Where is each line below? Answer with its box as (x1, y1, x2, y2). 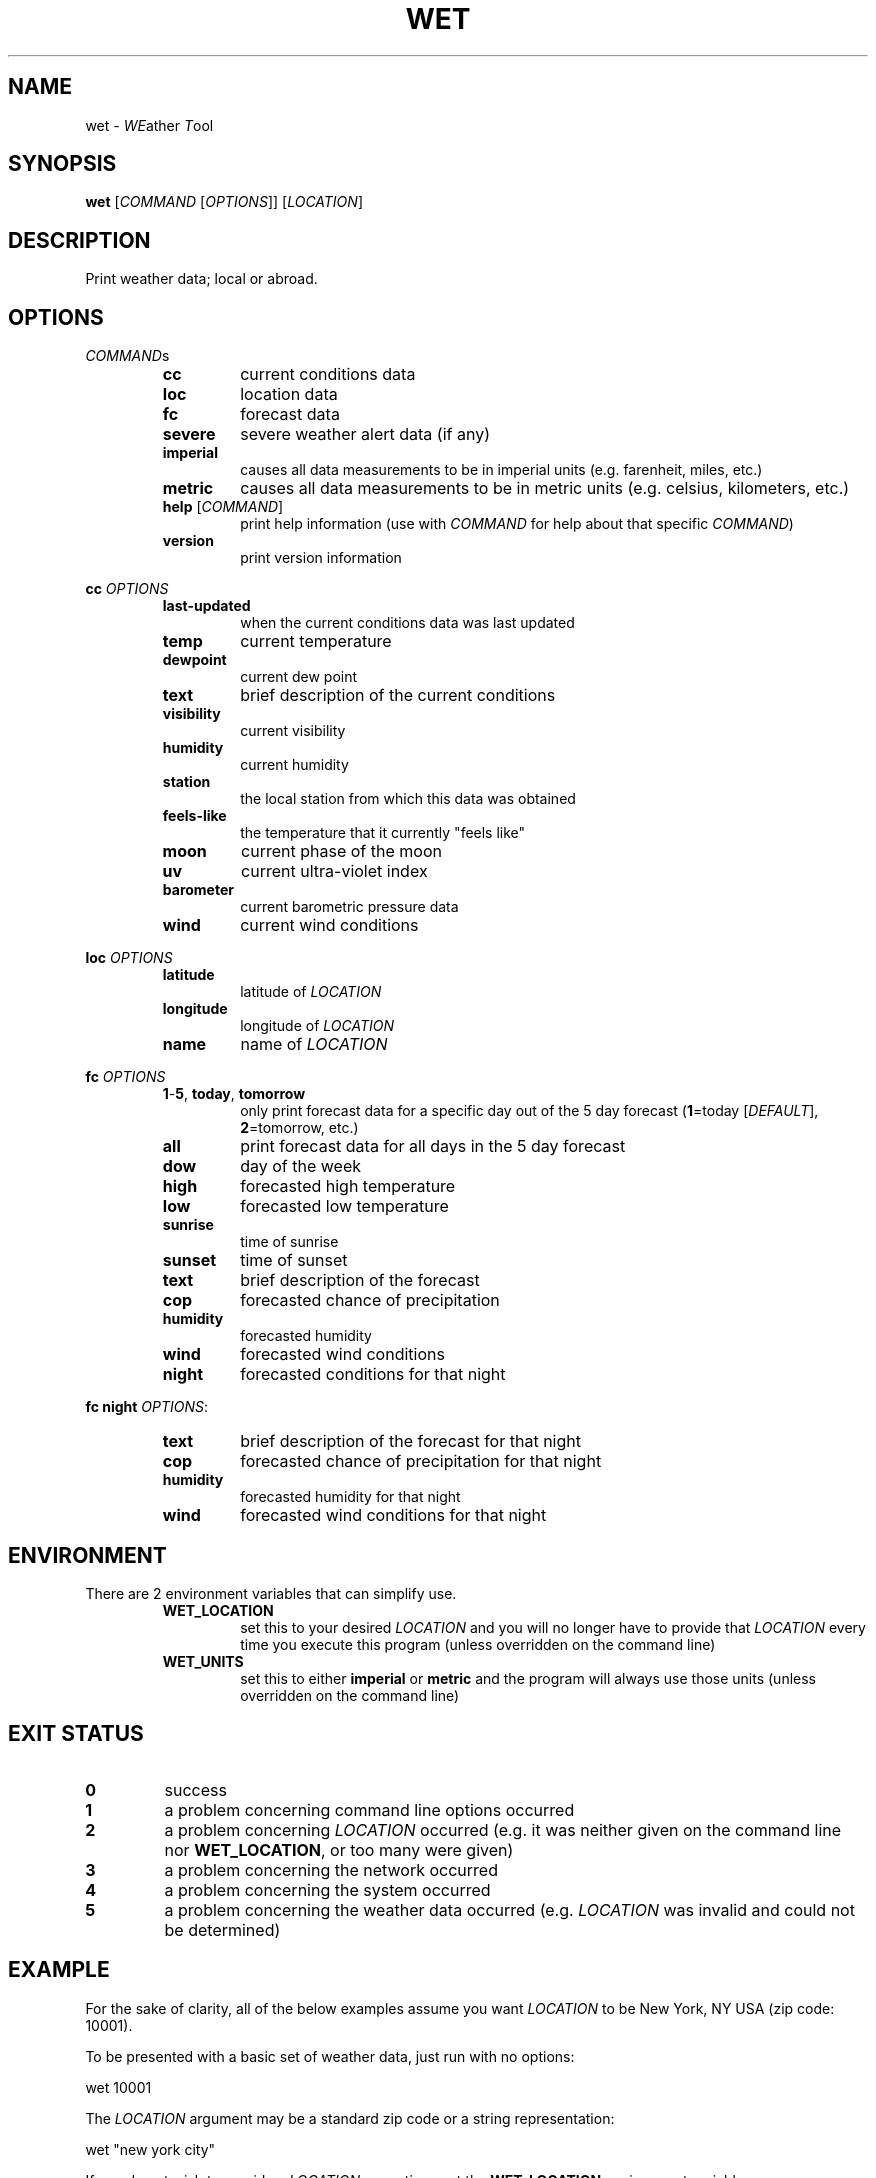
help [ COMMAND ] (162, 498, 284, 516)
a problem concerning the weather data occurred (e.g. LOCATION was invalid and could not (164, 1899, 855, 1920)
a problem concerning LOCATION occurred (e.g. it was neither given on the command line (164, 1819, 842, 1840)
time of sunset (240, 1250, 348, 1271)
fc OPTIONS (85, 1068, 166, 1086)
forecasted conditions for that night (240, 1364, 506, 1385)
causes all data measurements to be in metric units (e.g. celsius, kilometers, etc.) (240, 478, 850, 499)
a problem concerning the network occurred (164, 1859, 498, 1880)
